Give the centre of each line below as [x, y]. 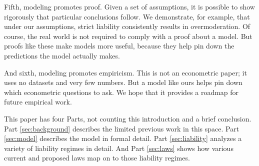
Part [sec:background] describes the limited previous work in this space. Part [122, 128]
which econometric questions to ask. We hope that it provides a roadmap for [121, 92]
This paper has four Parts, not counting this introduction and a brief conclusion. [128, 118]
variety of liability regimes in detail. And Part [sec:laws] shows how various [119, 148]
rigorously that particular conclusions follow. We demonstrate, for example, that [127, 16]
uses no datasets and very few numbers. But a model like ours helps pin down [123, 82]
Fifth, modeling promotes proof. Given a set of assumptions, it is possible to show [129, 6]
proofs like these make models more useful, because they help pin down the [119, 46]
